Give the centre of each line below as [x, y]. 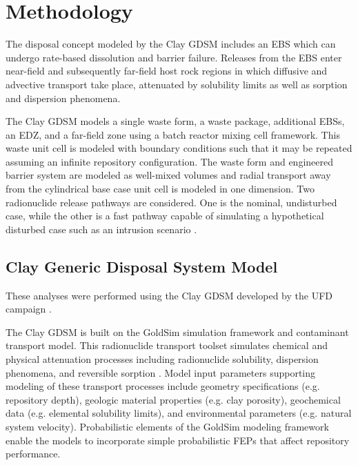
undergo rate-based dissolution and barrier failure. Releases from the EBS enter [174, 57]
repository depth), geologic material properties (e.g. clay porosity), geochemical [173, 399]
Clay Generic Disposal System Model [142, 266]
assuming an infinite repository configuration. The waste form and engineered [169, 161]
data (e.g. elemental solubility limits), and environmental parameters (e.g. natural [179, 413]
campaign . [29, 309]
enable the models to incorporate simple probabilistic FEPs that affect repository [178, 440]
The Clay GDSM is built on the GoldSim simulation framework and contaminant [177, 332]
